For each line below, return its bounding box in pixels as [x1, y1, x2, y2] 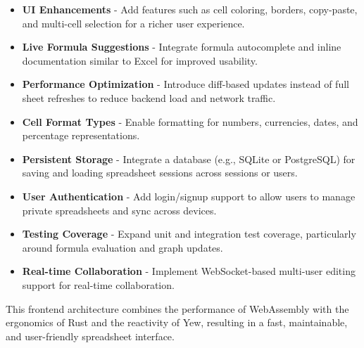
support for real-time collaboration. [22, 277, 175, 292]
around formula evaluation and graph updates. [22, 240, 223, 254]
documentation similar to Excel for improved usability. [22, 53, 258, 67]
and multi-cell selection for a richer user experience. [22, 15, 245, 30]
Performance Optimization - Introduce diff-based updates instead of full [22, 77, 349, 91]
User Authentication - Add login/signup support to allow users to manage [22, 188, 356, 203]
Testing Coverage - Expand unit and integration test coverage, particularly [22, 226, 356, 241]
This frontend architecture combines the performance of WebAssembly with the [6, 301, 349, 316]
